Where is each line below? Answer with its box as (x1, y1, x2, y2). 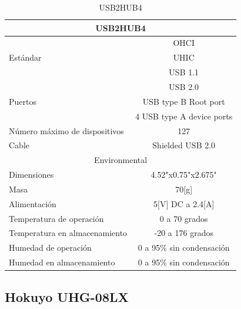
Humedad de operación (9, 241, 92, 254)
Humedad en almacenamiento (9, 256, 115, 268)
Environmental (94, 154, 148, 166)
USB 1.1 (169, 66, 199, 78)
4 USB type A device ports (135, 109, 233, 122)
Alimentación (9, 197, 56, 210)
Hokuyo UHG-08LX (5, 287, 129, 305)
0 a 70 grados (159, 212, 208, 224)
